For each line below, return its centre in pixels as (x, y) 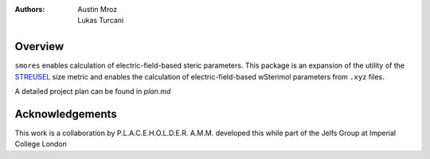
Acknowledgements (66, 114)
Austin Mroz (98, 9)
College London (41, 144)
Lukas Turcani (101, 21)
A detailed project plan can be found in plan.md (93, 91)
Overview (39, 47)
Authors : (30, 9)
